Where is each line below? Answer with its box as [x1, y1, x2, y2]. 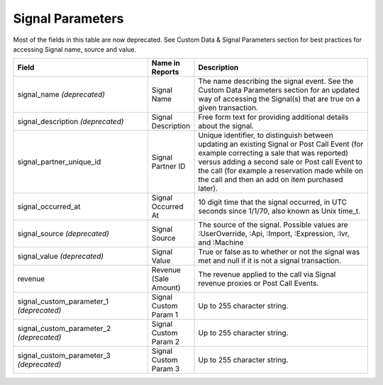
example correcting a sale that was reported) [198, 148, 349, 158]
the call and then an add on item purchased [198, 174, 343, 184]
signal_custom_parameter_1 [17, 296, 109, 306]
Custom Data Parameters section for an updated [198, 85, 360, 95]
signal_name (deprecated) [17, 89, 106, 99]
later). [198, 184, 218, 194]
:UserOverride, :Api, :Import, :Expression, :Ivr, [198, 229, 350, 239]
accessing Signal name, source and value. [13, 45, 137, 53]
